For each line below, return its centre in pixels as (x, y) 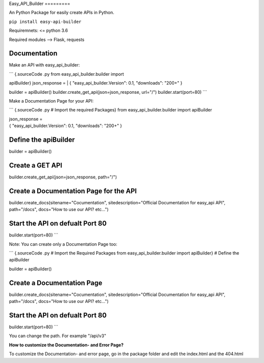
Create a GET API (36, 165)
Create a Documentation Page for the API (73, 191)
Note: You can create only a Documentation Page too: (63, 244)
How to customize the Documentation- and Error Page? (66, 345)
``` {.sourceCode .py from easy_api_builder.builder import (66, 74)
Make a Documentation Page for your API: (51, 101)
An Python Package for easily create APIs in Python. (62, 13)
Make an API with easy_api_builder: (44, 65)
